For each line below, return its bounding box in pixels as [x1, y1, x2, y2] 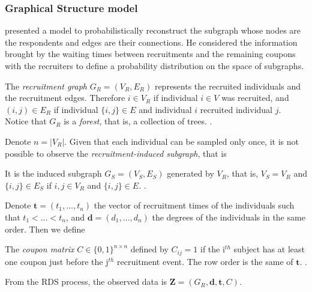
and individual [139, 103, 192, 115]
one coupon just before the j [5, 255, 109, 267]
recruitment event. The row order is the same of [117, 255, 293, 267]
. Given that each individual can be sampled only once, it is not [64, 135, 299, 147]
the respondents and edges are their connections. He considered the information [5, 35, 298, 48]
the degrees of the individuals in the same [152, 210, 305, 223]
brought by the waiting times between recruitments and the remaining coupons [5, 47, 296, 60]
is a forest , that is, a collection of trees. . [64, 115, 212, 127]
